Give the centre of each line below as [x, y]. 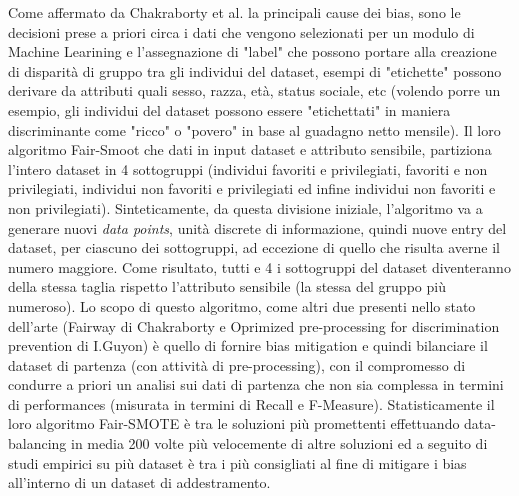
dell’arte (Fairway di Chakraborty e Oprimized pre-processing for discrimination [254, 325]
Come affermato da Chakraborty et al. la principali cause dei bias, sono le [234, 12]
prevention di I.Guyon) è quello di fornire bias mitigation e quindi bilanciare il [248, 345]
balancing [37, 443]
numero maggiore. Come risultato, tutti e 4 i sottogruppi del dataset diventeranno [259, 266]
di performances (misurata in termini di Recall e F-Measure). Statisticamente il [251, 403]
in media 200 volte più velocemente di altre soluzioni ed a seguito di [279, 443]
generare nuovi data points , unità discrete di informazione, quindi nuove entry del [257, 227]
